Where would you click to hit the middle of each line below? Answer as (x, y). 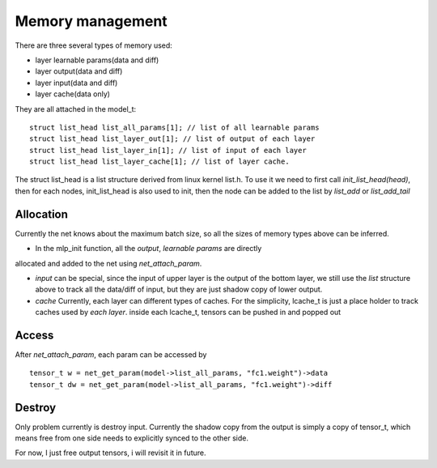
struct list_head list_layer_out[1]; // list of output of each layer (172, 139)
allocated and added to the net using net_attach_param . (108, 263)
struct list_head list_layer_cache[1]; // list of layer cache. (160, 162)
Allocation (42, 214)
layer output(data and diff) (79, 71)
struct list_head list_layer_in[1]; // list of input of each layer (168, 150)
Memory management (91, 21)
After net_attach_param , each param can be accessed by (111, 355)
